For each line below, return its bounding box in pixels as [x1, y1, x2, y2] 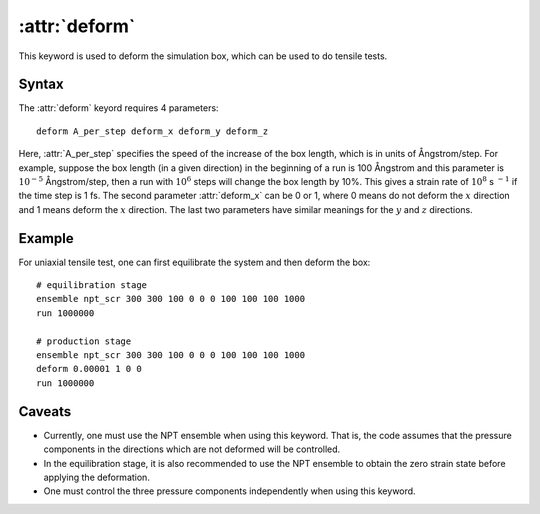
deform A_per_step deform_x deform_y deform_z [36, 125, 269, 137]
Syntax [18, 76, 64, 93]
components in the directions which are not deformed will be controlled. [43, 443, 341, 455]
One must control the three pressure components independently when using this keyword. [43, 485, 416, 497]
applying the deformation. [43, 471, 150, 483]
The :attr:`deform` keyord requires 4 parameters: [18, 102, 219, 114]
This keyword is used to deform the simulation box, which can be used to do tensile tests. [18, 50, 388, 62]
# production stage [36, 335, 132, 347]
